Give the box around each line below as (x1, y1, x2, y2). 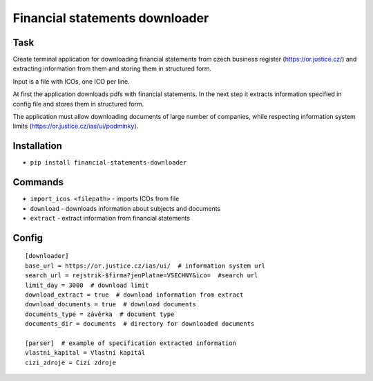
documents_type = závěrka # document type (25, 310, 175, 318)
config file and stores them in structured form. (12, 100, 144, 108)
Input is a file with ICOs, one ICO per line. (12, 77, 131, 86)
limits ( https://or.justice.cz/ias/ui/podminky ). (12, 122, 139, 131)
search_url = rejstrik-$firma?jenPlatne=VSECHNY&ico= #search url (25, 272, 258, 279)
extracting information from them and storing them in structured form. (12, 64, 212, 73)
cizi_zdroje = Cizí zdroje (25, 358, 117, 366)
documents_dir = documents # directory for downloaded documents (25, 320, 255, 328)
